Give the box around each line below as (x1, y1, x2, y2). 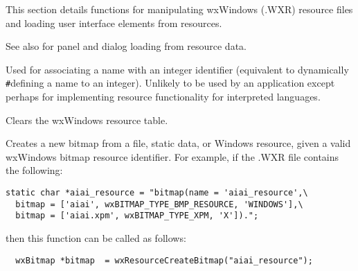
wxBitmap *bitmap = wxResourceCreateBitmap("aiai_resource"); (15, 255, 313, 265)
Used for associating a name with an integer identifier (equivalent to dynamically (6, 62, 349, 76)
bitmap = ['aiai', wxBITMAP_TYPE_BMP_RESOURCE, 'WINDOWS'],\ (15, 199, 303, 209)
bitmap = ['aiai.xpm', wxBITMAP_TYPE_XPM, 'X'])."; (15, 211, 259, 221)
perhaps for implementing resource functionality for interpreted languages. (6, 89, 321, 104)
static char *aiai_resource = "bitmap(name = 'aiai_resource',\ (6, 188, 308, 198)
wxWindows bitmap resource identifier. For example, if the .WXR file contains (6, 149, 339, 164)
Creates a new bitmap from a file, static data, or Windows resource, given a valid (6, 136, 351, 150)
